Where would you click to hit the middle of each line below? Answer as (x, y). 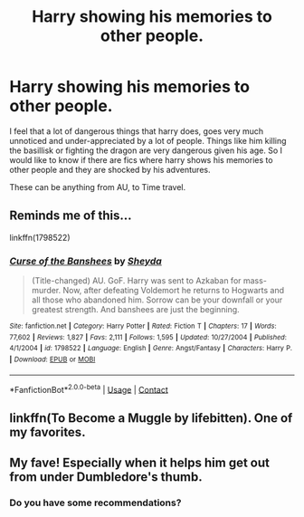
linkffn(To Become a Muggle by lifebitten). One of (151, 418)
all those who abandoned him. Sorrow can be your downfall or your (157, 300)
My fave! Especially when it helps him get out (139, 463)
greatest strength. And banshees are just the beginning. (135, 310)
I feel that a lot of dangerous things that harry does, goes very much (137, 131)
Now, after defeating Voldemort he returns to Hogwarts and (174, 291)
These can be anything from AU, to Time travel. (98, 187)
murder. (46, 291)
